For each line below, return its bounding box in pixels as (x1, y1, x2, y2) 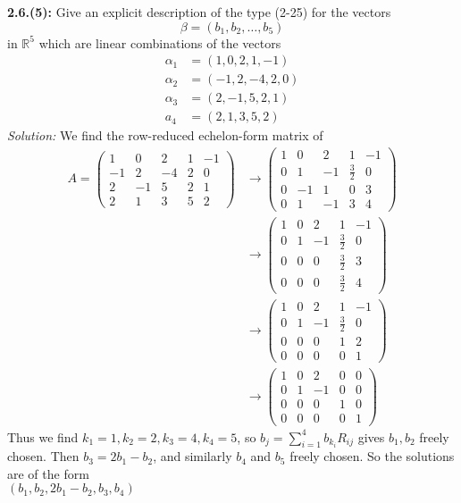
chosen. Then (7, 447, 80, 465)
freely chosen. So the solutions (289, 447, 455, 465)
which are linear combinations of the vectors (38, 33, 281, 52)
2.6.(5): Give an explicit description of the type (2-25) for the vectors (7, 3, 391, 21)
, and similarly (153, 447, 232, 465)
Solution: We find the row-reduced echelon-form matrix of (7, 126, 323, 145)
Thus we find (7, 427, 79, 446)
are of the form (7, 464, 89, 482)
